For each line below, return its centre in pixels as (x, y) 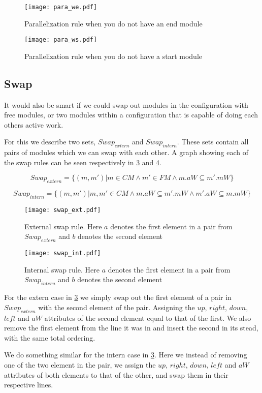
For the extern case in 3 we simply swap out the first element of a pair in (118, 297)
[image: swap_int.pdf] (63, 253)
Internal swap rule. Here (62, 269)
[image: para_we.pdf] (61, 7)
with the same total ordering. (50, 337)
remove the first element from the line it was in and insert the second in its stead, (131, 328)
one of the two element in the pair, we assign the (80, 364)
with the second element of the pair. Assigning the (117, 307)
